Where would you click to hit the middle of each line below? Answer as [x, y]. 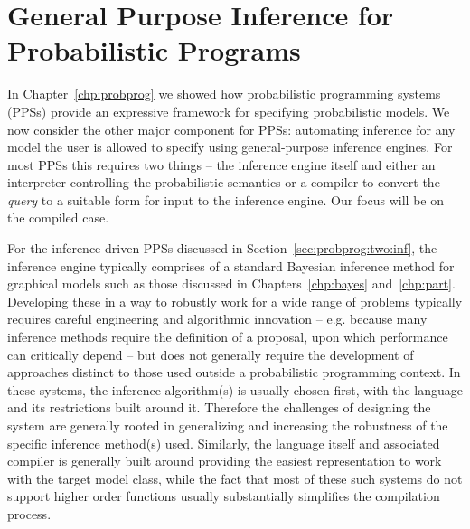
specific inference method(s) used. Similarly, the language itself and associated [224, 443]
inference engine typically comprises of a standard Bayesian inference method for [231, 265]
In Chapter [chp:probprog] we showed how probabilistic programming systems [224, 94]
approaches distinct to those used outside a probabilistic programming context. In [234, 372]
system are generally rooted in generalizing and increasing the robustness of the [228, 425]
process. [29, 513]
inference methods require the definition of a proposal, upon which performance [228, 337]
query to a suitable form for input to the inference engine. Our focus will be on [226, 199]
